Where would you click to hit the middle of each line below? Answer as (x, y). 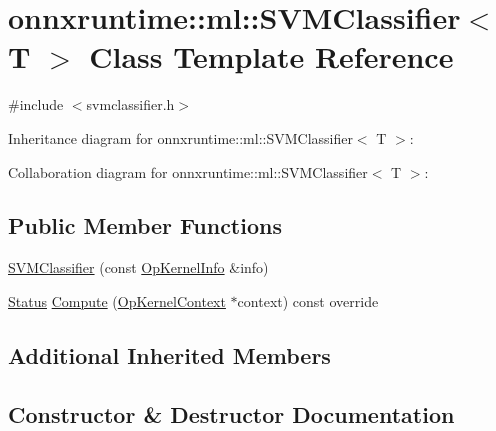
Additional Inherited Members (169, 354)
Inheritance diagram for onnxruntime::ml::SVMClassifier (180, 137)
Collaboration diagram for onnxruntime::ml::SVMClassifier (188, 171)
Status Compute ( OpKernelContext (117, 300)
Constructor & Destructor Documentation (231, 413)
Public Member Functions (145, 225)
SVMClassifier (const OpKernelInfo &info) (138, 267)
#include (36, 104)
